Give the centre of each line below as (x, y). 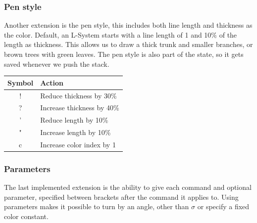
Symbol (21, 82)
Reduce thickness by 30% (78, 95)
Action (52, 82)
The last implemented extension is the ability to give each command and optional (128, 187)
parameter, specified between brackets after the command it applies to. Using (121, 197)
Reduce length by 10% (74, 120)
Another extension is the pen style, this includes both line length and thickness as (128, 25)
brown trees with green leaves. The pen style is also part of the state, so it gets (124, 54)
